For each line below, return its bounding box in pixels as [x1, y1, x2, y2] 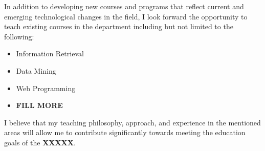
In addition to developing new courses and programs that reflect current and [4, 1, 244, 11]
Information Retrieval [16, 48, 84, 59]
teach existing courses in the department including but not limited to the [4, 21, 233, 32]
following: [4, 31, 34, 41]
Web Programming [16, 82, 76, 93]
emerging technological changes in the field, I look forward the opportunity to [4, 11, 248, 21]
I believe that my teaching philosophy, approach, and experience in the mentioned [4, 117, 261, 127]
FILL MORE [16, 100, 63, 111]
